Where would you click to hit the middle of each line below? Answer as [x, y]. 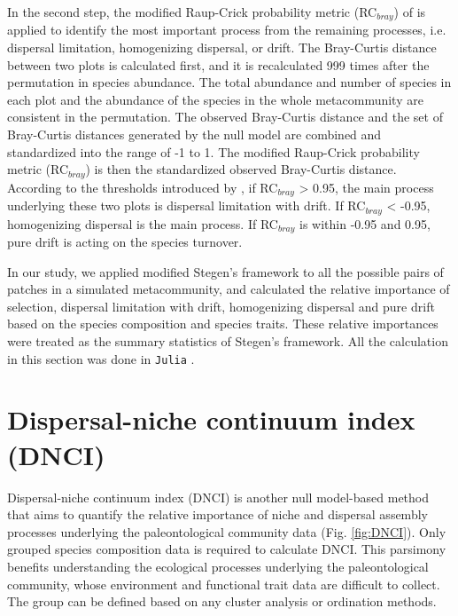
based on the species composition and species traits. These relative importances [223, 324]
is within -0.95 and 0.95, [365, 223]
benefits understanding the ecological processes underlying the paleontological [218, 566]
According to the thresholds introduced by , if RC [143, 187]
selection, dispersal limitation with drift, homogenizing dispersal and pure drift [221, 306]
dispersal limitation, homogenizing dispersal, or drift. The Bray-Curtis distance [222, 47]
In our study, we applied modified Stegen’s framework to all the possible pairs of [225, 271]
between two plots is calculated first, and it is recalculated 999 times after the [218, 64]
